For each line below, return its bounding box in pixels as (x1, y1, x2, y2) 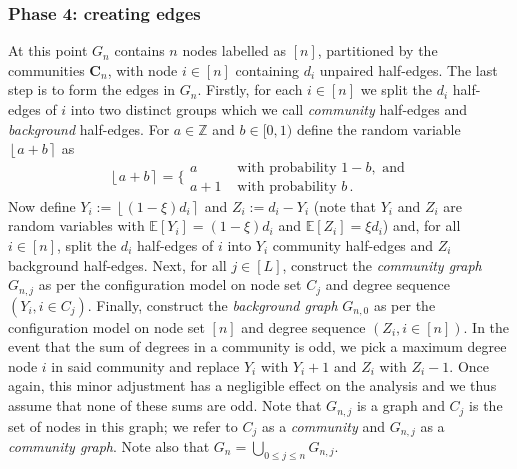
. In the (463, 316, 510, 337)
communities (8, 59, 85, 80)
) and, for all (382, 215, 461, 236)
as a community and (261, 415, 385, 436)
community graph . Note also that (8, 435, 210, 456)
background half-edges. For (8, 118, 170, 139)
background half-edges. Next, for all (8, 254, 227, 275)
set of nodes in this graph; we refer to (8, 415, 238, 436)
